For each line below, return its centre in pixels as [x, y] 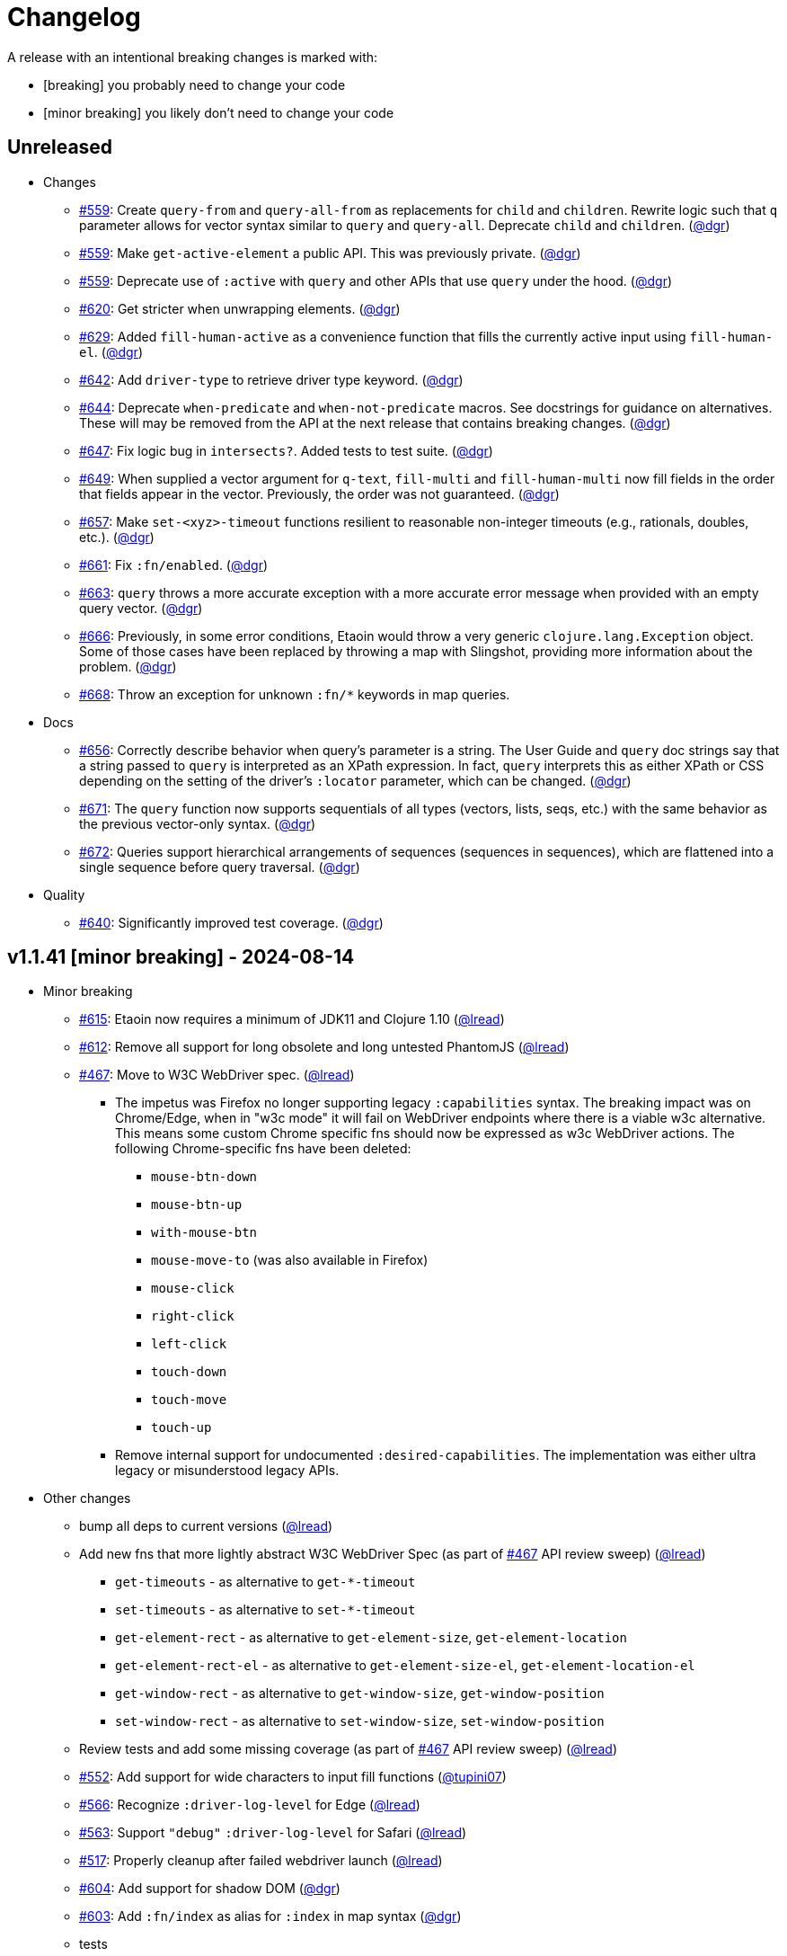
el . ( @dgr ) [111, 351]
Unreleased [60, 147]
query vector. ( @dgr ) [141, 608]
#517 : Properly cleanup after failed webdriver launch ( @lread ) [261, 1861]
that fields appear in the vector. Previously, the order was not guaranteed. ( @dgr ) [319, 493]
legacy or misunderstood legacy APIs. [227, 1471]
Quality [64, 894]
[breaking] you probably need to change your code [195, 84]
